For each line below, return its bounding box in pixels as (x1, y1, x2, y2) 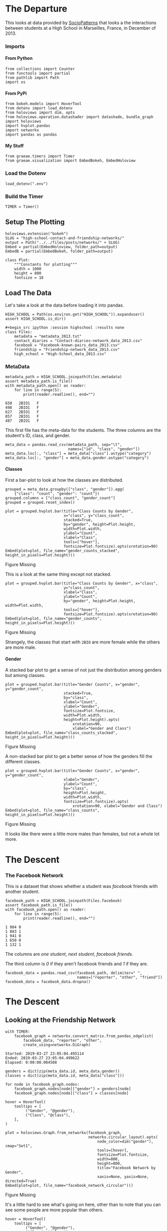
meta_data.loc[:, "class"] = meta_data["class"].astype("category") (5, 451, 151, 456)
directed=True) (5, 1178, 37, 1183)
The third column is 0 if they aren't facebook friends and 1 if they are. (5, 960, 148, 967)
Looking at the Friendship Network (5, 1016, 116, 1025)
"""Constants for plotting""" (14, 262, 78, 267)
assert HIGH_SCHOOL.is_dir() (5, 316, 66, 321)
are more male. (5, 644, 37, 650)
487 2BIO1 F (5, 418, 39, 423)
